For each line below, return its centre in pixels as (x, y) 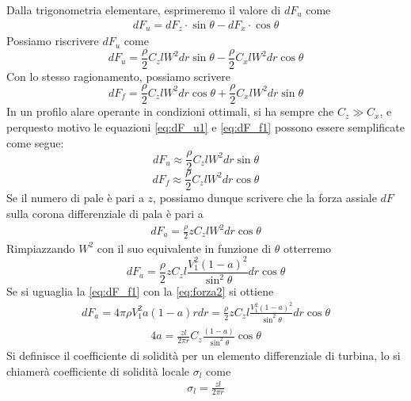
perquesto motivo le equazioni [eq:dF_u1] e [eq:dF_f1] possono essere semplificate (205, 126)
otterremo (308, 248)
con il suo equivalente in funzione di (184, 248)
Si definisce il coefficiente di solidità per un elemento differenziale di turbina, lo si (204, 355)
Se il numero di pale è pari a (75, 198)
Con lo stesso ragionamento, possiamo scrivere (118, 76)
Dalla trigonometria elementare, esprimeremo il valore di (144, 10)
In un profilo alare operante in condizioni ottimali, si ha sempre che (170, 111)
